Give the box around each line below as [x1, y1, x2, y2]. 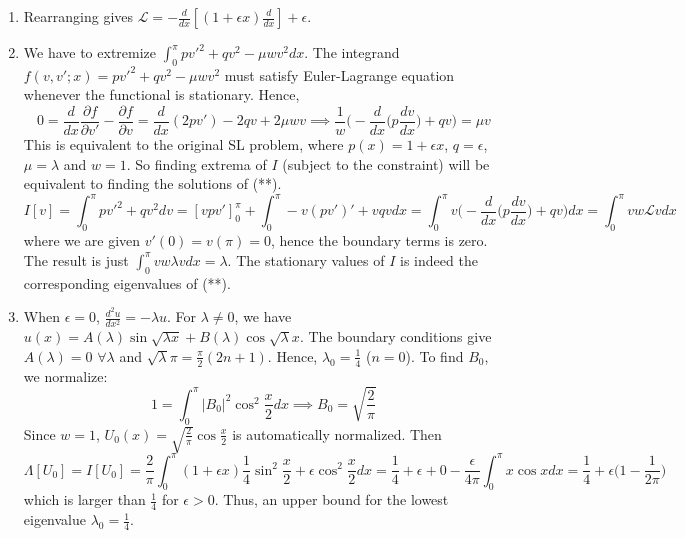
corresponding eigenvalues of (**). [23, 272, 231, 293]
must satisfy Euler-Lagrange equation [224, 64, 455, 85]
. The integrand [304, 42, 400, 62]
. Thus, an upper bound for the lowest [214, 489, 449, 510]
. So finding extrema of [126, 153, 267, 174]
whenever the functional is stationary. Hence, [23, 84, 300, 105]
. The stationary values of [227, 249, 385, 270]
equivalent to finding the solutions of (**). [23, 173, 282, 194]
